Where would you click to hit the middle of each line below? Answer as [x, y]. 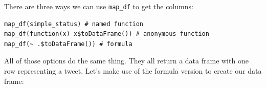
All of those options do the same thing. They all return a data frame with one [126, 61]
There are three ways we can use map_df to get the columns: [99, 6]
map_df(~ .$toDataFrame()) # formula [68, 44]
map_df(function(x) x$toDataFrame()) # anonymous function [107, 34]
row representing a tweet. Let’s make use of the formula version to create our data [133, 71]
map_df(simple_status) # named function [74, 24]
